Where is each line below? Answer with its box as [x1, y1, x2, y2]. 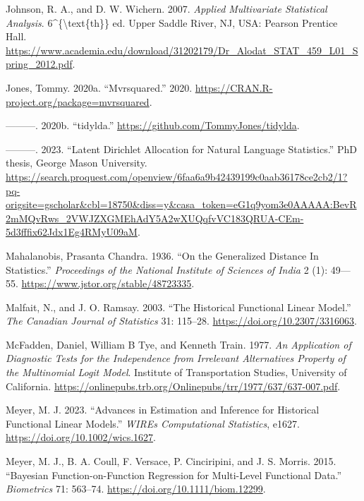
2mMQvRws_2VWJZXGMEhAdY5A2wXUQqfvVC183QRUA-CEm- [6, 210, 304, 225]
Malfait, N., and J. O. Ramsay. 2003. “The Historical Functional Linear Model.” [6, 299, 351, 314]
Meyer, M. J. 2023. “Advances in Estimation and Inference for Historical [6, 402, 320, 417]
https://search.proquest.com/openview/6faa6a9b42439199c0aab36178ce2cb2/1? [6, 169, 348, 183]
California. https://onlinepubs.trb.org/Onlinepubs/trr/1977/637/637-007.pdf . [6, 378, 341, 393]
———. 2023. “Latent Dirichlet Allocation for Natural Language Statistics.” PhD [6, 141, 357, 156]
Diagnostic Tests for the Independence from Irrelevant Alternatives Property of [6, 351, 346, 366]
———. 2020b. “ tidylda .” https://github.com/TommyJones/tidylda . [6, 118, 300, 133]
